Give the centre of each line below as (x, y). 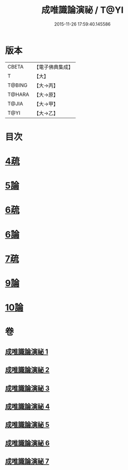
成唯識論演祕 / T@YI (82, 10)
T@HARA (18, 94)
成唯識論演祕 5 (27, 425)
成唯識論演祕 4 (27, 406)
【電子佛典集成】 (54, 67)
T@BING (18, 85)
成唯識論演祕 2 (27, 370)
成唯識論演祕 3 (27, 388)
